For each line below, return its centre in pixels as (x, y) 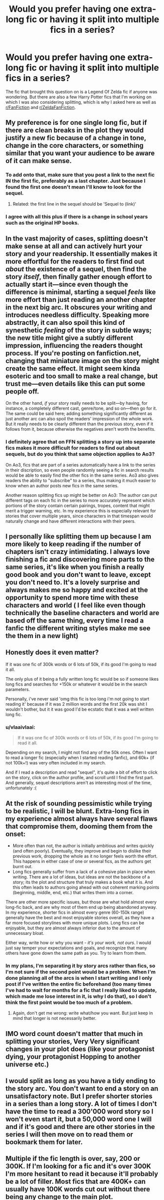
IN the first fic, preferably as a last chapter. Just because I (76, 181)
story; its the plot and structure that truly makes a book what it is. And (83, 882)
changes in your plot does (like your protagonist (80, 1049)
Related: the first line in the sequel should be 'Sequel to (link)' (74, 204)
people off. (22, 391)
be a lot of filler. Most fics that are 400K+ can (76, 1182)
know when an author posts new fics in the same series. (62, 485)
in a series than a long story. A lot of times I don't (81, 1104)
